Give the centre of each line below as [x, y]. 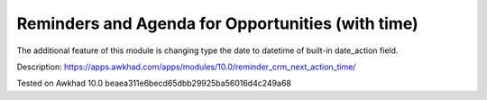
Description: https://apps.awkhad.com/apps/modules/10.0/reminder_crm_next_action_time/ [186, 67]
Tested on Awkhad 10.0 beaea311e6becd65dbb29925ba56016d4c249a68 [154, 83]
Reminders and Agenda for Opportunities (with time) [217, 23]
